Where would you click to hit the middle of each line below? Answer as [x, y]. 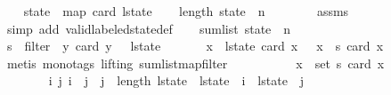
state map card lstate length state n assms [186, 11]
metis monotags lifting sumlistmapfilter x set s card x [195, 63]
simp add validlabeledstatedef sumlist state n [149, 28]
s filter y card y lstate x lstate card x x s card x [195, 46]
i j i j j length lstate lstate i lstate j [176, 80]
